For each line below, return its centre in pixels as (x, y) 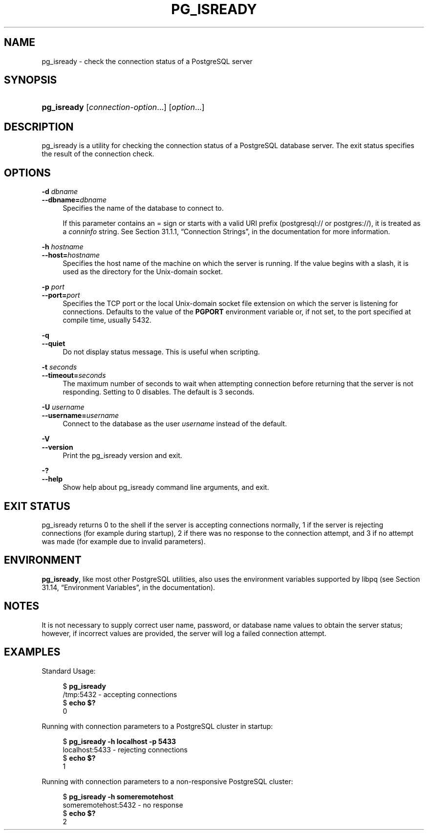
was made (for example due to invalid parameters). (124, 541)
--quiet (53, 344)
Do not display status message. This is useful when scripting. (161, 352)
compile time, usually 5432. (107, 320)
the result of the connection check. (98, 154)
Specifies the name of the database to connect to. (143, 208)
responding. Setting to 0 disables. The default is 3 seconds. (159, 392)
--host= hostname (71, 255)
